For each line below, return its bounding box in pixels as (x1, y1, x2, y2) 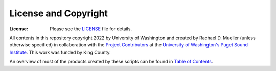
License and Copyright (9, 8, 108, 19)
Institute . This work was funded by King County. (9, 49, 111, 55)
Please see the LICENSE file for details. (50, 26, 132, 32)
